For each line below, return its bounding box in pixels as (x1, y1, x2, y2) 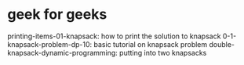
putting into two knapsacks (119, 48, 207, 57)
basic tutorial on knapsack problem (93, 39, 208, 49)
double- (209, 39, 235, 49)
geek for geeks (7, 5, 107, 23)
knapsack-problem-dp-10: (7, 39, 93, 49)
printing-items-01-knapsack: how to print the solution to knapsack (7, 31, 221, 41)
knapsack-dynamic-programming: (7, 48, 118, 57)
